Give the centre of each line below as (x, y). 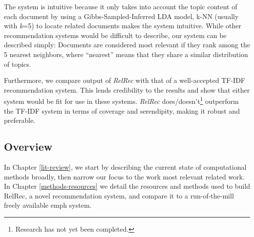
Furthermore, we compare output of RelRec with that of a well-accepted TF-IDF (125, 80)
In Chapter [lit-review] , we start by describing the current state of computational (125, 167)
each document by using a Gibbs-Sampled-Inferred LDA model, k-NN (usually (121, 16)
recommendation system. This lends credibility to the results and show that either (127, 89)
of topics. (18, 64)
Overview (28, 147)
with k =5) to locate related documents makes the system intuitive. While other (123, 26)
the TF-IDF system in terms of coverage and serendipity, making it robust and (122, 110)
